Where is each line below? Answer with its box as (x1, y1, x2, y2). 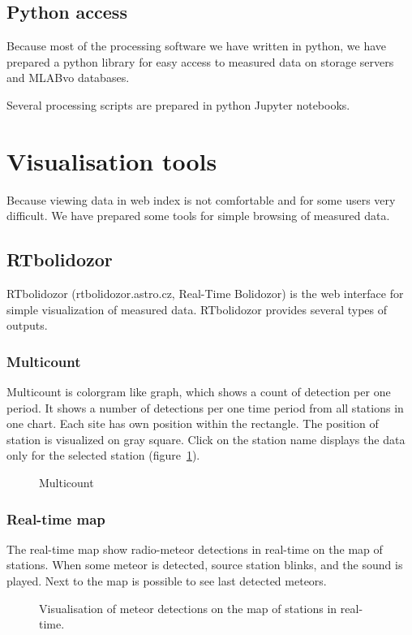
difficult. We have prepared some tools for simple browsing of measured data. (6, 207, 390, 224)
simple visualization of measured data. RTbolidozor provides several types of (6, 300, 388, 317)
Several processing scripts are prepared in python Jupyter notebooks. (6, 96, 350, 113)
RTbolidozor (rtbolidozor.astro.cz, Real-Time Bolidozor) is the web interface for (6, 285, 404, 302)
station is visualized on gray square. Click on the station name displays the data (6, 430, 406, 447)
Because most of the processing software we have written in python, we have (6, 37, 387, 54)
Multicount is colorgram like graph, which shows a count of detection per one (6, 383, 391, 400)
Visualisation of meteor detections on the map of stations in (39, 599, 337, 616)
